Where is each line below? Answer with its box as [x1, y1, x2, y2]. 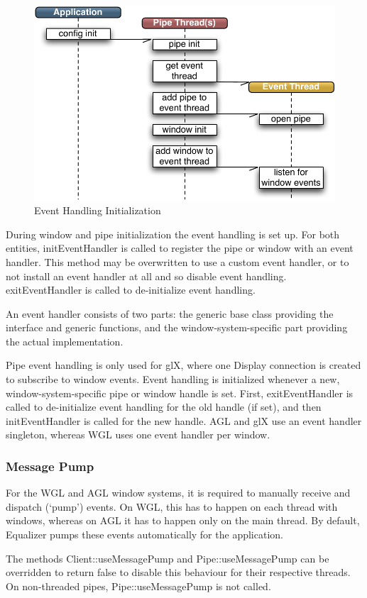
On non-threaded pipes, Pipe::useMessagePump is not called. [6, 578, 271, 593]
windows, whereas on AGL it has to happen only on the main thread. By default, [6, 513, 360, 528]
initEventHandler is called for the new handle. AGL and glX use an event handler [6, 413, 362, 428]
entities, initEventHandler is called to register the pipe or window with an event [6, 240, 354, 255]
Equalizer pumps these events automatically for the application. [6, 527, 283, 542]
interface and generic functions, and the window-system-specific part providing [6, 320, 348, 335]
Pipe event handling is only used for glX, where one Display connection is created [6, 358, 361, 372]
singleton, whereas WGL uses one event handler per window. [6, 427, 270, 442]
